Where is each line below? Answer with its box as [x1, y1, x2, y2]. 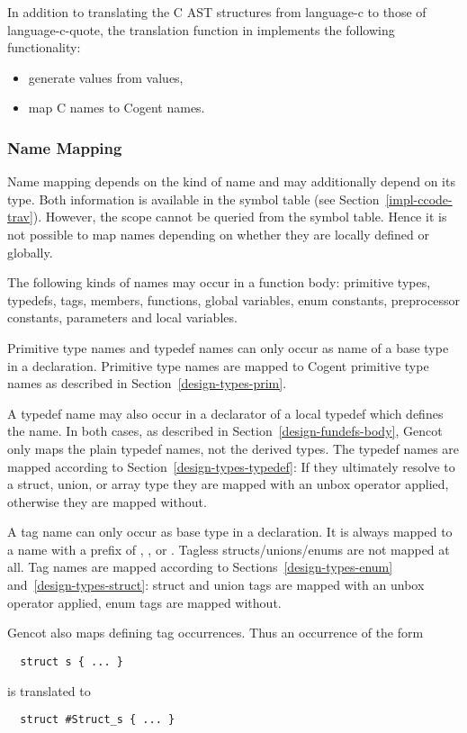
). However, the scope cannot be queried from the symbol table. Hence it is [32, 207, 447, 226]
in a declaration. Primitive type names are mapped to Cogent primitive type [7, 356, 429, 375]
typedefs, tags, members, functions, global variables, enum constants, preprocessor [7, 290, 460, 309]
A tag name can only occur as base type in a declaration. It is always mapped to [7, 522, 453, 541]
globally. [7, 242, 53, 261]
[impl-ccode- [385, 189, 453, 208]
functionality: [7, 38, 81, 57]
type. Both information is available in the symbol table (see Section [7, 189, 380, 208]
